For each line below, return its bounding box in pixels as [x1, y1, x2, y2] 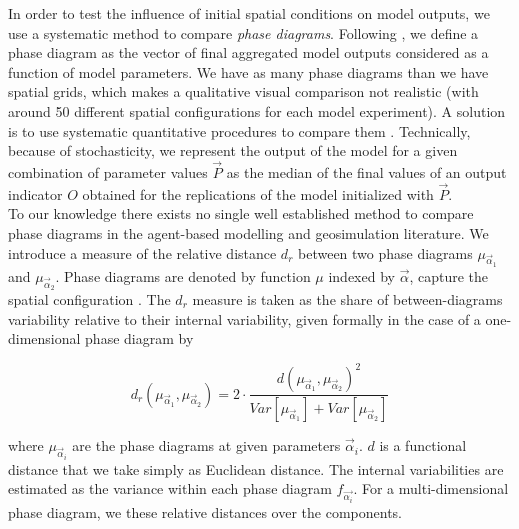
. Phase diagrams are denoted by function [55, 265, 311, 286]
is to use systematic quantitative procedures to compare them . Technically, [8, 120, 471, 141]
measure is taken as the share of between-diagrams [192, 288, 503, 309]
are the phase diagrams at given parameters [72, 435, 341, 456]
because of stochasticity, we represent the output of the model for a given [8, 140, 458, 161]
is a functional [379, 435, 467, 456]
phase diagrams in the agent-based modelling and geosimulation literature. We [8, 222, 489, 243]
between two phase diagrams [298, 242, 473, 263]
